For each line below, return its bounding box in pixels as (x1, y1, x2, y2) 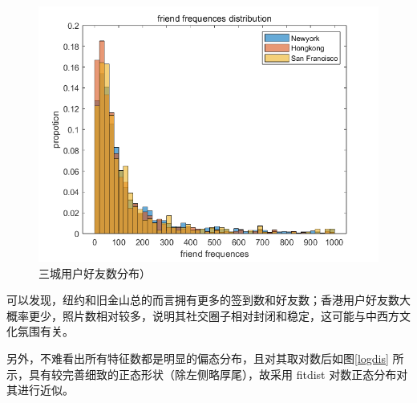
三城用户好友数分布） (38, 264, 151, 281)
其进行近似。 (6, 381, 74, 398)
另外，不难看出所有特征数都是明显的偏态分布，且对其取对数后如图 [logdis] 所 (6, 349, 404, 366)
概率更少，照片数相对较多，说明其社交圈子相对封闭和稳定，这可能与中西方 (6, 307, 399, 324)
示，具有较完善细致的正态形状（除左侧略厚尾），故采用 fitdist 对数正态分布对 (6, 365, 408, 382)
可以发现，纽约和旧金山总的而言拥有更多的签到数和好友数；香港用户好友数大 (6, 291, 411, 308)
